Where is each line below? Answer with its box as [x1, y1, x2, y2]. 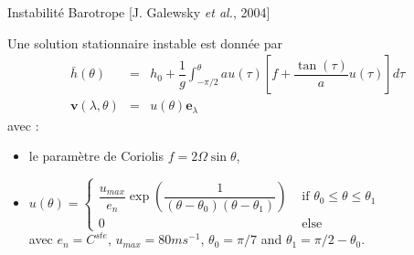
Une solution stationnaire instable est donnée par [7, 33, 283, 52]
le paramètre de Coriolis [28, 146, 164, 165]
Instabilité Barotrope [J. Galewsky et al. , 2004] [7, 3, 271, 21]
